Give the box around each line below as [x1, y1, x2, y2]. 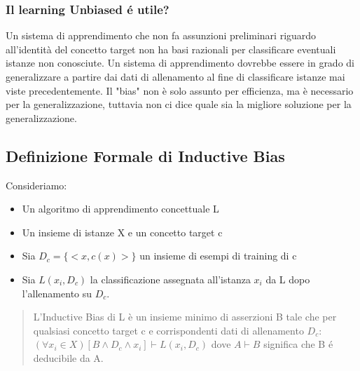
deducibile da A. [33, 350, 104, 365]
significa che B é [263, 337, 333, 351]
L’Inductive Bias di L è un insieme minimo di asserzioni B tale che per [33, 309, 337, 324]
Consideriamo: [6, 177, 67, 192]
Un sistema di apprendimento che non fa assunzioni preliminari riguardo [6, 28, 317, 43]
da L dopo [265, 271, 310, 286]
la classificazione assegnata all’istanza [90, 271, 251, 286]
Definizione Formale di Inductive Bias [6, 144, 285, 166]
